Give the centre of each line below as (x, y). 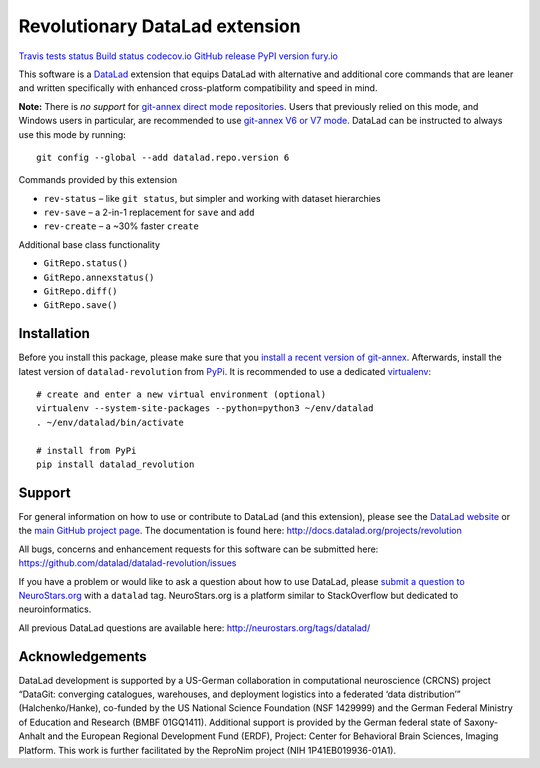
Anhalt (32, 736)
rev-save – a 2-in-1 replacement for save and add (149, 212)
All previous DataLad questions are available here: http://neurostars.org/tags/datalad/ (194, 627)
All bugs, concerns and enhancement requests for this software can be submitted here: (198, 549)
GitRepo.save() (81, 305)
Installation (54, 333)
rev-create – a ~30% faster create (121, 226)
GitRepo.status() (86, 263)
